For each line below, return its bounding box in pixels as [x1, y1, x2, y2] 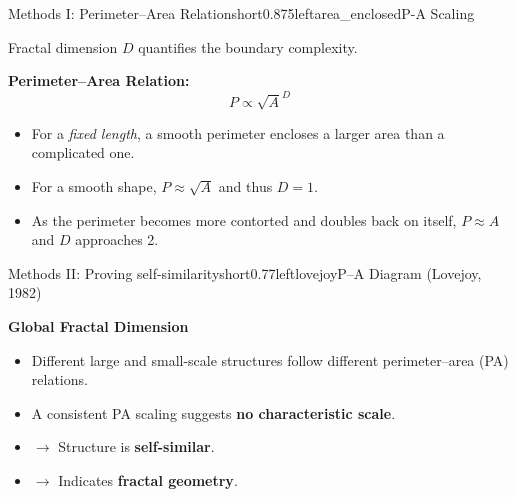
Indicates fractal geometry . [58, 469, 238, 490]
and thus [218, 176, 273, 197]
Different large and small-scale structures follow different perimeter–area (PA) [31, 349, 509, 370]
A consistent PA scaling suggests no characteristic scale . [31, 402, 396, 423]
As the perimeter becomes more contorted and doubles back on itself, [31, 209, 457, 230]
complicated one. [31, 142, 135, 163]
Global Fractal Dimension [8, 315, 189, 336]
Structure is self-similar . [58, 436, 215, 457]
